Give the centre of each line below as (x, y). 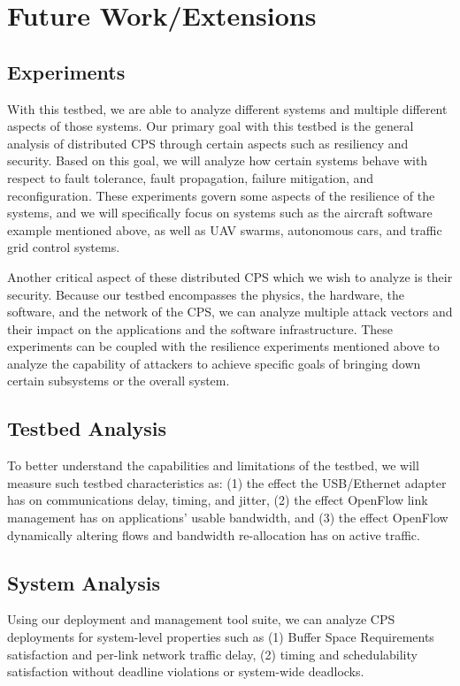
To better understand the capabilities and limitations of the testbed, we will (213, 465)
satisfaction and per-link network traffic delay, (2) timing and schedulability (212, 654)
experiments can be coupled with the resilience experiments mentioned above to (223, 346)
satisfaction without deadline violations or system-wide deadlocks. (186, 671)
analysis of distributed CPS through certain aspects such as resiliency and (208, 143)
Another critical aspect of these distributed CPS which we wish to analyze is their (230, 276)
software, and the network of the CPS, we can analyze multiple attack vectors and (230, 312)
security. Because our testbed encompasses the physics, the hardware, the (206, 294)
